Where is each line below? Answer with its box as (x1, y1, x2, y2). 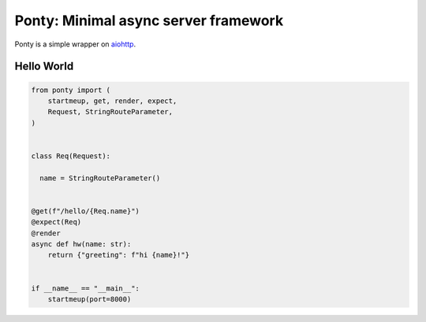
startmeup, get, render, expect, (47, 96, 177, 105)
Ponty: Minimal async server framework (14, 12, 284, 29)
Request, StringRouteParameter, (47, 107, 174, 117)
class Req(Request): (31, 151, 110, 161)
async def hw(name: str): (31, 240, 132, 249)
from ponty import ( (31, 85, 110, 94)
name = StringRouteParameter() (39, 173, 161, 183)
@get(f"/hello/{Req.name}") (31, 206, 140, 216)
